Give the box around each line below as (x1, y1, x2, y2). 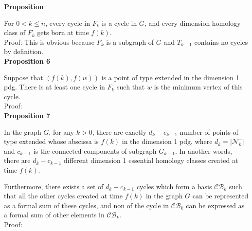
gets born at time (37, 27, 89, 37)
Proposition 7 (4, 110, 51, 120)
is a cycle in (102, 18, 137, 28)
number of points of (180, 126, 238, 137)
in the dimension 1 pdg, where (122, 136, 213, 146)
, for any (49, 126, 74, 137)
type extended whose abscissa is (4, 136, 99, 146)
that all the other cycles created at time (4, 191, 123, 201)
